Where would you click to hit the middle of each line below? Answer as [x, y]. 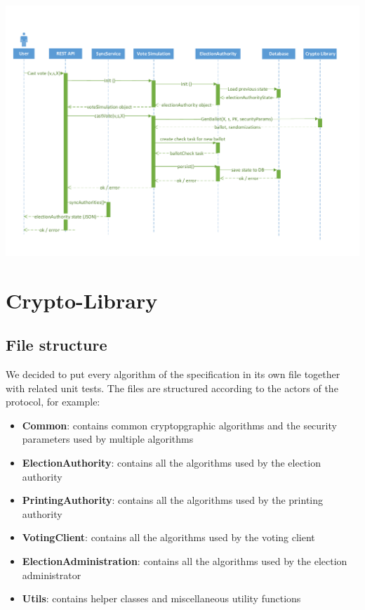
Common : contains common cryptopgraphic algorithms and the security [179, 425]
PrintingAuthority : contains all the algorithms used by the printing [173, 500]
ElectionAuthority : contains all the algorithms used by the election [171, 462]
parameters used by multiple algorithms [108, 439]
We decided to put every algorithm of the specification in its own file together [173, 374]
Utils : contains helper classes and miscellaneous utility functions [161, 598]
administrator [52, 575]
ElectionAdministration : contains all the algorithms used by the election [185, 560]
